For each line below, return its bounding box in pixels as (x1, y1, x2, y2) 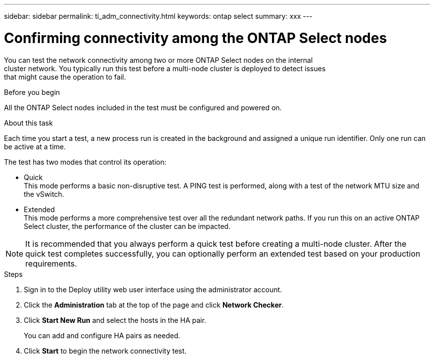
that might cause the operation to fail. (4, 72, 126, 81)
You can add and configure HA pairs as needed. (24, 331, 180, 340)
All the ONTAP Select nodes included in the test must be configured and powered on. (4, 103, 282, 112)
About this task (4, 118, 53, 127)
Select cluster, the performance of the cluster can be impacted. (24, 222, 231, 230)
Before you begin (4, 88, 60, 96)
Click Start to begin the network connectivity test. (24, 346, 187, 355)
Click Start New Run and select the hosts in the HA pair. (24, 315, 207, 324)
